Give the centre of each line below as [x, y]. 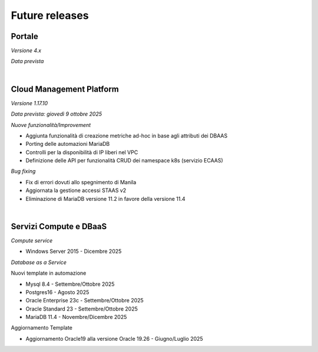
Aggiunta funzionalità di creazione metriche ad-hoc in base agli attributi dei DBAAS [127, 135]
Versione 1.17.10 [29, 103]
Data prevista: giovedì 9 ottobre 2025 [57, 114]
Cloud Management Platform [65, 89]
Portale [24, 36]
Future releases [50, 15]
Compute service [32, 240]
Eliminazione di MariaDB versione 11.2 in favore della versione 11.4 [105, 198]
